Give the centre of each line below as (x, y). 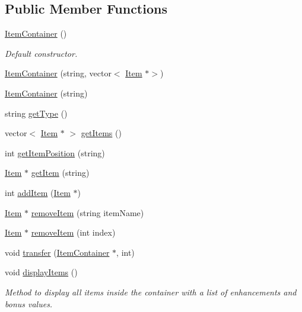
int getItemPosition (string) (55, 152)
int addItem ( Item (38, 192)
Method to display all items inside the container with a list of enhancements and (151, 292)
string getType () (36, 113)
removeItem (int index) (73, 232)
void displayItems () (41, 272)
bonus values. (29, 303)
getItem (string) (60, 173)
